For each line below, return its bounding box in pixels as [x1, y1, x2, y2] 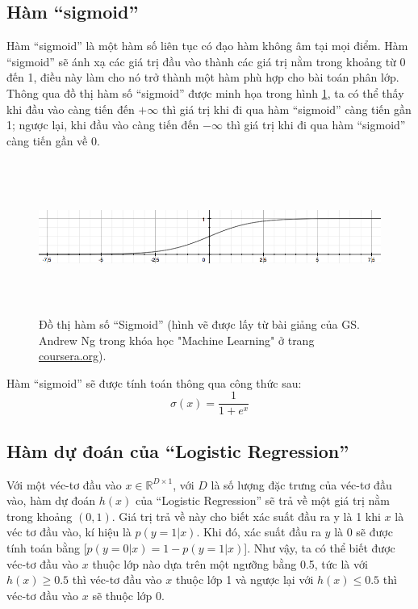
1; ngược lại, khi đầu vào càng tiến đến [6, 116, 199, 133]
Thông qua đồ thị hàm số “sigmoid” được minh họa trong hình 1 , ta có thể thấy [6, 84, 404, 101]
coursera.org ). [39, 347, 107, 364]
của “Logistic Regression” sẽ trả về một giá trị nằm [135, 492, 390, 509]
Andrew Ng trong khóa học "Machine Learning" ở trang [39, 331, 315, 348]
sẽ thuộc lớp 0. [92, 586, 165, 603]
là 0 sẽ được [334, 523, 393, 540]
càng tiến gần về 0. [6, 132, 100, 149]
